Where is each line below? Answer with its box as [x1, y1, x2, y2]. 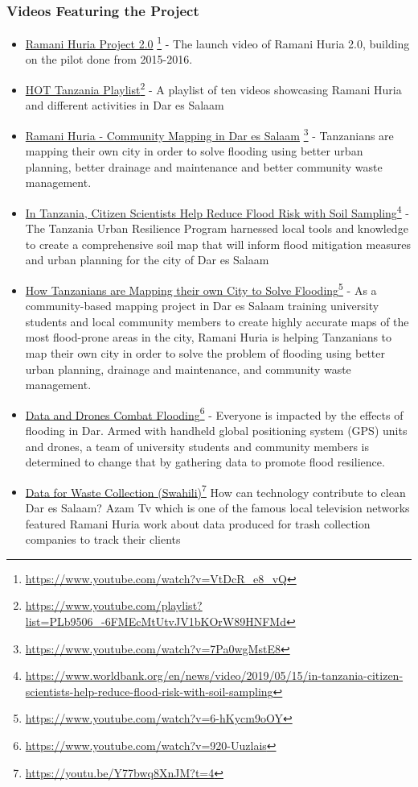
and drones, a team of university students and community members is [25, 437, 369, 454]
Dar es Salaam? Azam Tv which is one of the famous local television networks [25, 499, 410, 516]
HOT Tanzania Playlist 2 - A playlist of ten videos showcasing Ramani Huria [25, 79, 402, 97]
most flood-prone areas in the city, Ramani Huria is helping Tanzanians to [25, 329, 392, 346]
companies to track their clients [25, 531, 181, 548]
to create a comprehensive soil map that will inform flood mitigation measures [25, 235, 411, 252]
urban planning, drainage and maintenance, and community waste [25, 360, 351, 377]
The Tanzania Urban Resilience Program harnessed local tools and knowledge [25, 220, 408, 237]
